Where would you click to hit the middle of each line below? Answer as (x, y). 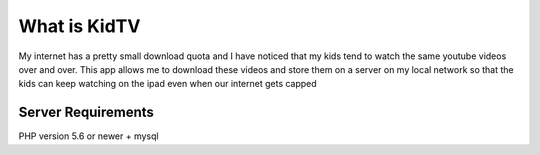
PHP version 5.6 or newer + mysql (88, 136)
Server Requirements (86, 112)
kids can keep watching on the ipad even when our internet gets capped (167, 84)
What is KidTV (79, 26)
